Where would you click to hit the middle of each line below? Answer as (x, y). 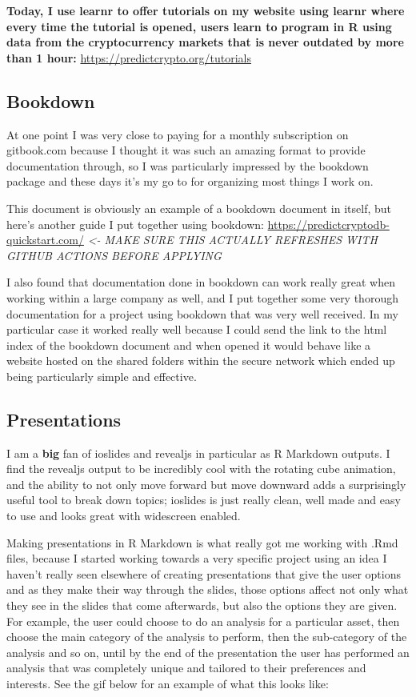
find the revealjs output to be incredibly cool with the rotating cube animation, (201, 469)
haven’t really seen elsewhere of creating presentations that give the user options (204, 573)
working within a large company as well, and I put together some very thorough (202, 297)
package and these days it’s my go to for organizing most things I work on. (190, 181)
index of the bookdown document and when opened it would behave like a (189, 344)
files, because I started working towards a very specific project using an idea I (197, 558)
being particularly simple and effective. (102, 376)
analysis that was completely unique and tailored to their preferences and (186, 668)
